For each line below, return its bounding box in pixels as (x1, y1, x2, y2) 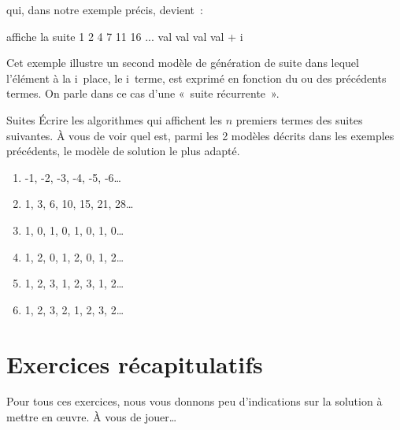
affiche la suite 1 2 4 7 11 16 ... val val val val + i (6, 28, 243, 44)
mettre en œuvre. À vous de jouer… (6, 409, 177, 425)
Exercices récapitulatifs (6, 347, 263, 380)
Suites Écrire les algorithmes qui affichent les (6, 111, 222, 128)
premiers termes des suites (235, 111, 363, 128)
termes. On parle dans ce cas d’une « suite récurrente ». (6, 85, 280, 102)
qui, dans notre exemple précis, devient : (6, 2, 203, 17)
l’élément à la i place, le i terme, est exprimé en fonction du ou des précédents (6, 69, 387, 86)
